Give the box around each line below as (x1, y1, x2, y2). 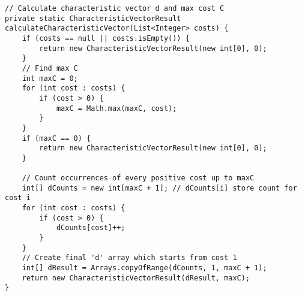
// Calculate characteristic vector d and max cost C (5, 4, 225, 13)
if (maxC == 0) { (22, 134, 91, 143)
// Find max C (22, 64, 78, 73)
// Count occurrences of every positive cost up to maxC (22, 174, 255, 183)
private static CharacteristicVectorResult (5, 14, 181, 23)
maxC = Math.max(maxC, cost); (56, 104, 177, 113)
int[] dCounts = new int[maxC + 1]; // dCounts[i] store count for (22, 183, 297, 192)
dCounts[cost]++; (56, 223, 125, 232)
